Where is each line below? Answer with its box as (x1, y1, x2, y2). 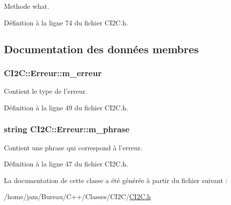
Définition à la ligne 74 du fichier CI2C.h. (4, 17, 128, 27)
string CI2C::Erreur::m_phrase (4, 123, 129, 135)
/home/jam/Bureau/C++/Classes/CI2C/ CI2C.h (4, 191, 151, 202)
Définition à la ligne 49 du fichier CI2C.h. (4, 102, 128, 112)
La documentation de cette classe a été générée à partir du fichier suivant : (4, 175, 228, 185)
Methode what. (4, 1, 49, 11)
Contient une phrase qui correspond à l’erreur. (4, 142, 143, 152)
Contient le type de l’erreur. (4, 86, 87, 96)
